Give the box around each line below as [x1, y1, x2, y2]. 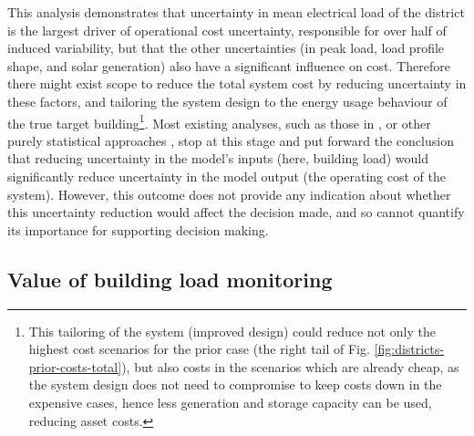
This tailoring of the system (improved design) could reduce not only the [28, 321, 436, 340]
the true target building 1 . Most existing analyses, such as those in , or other [7, 110, 431, 132]
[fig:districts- [374, 339, 444, 358]
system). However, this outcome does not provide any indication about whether [7, 184, 451, 203]
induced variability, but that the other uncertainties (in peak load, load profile [7, 38, 445, 57]
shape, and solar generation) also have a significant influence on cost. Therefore [7, 56, 450, 75]
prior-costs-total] [28, 357, 122, 376]
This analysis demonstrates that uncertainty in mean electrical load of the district [7, 3, 465, 21]
